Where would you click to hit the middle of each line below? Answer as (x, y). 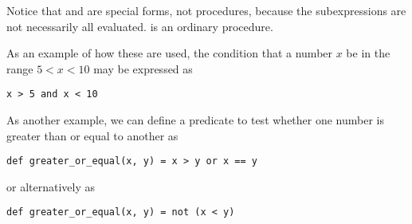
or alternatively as (51, 186)
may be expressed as (143, 68)
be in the (368, 53)
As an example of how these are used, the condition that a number (170, 53)
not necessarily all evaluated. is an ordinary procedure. (140, 26)
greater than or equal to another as (92, 135)
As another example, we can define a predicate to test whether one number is (195, 120)
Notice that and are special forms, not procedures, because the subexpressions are (206, 10)
